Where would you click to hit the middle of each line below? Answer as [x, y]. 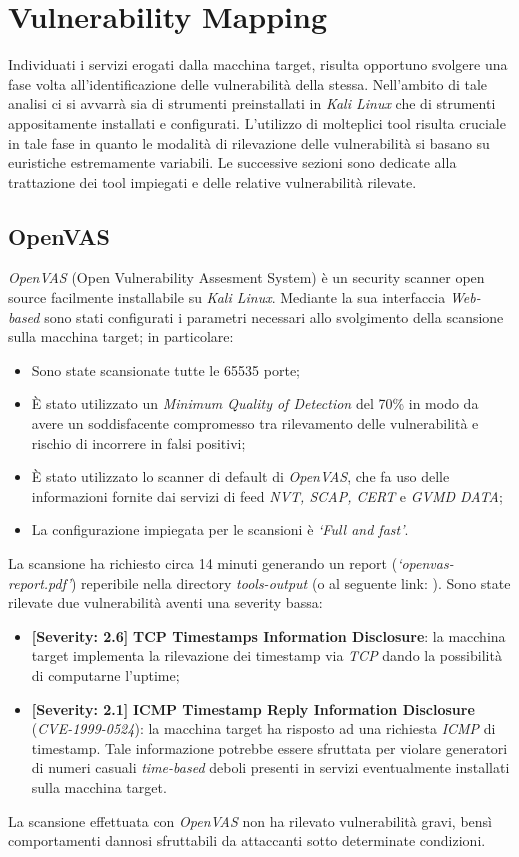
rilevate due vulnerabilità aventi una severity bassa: [165, 602]
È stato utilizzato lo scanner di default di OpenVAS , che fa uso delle [240, 476]
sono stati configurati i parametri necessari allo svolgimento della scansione [274, 316]
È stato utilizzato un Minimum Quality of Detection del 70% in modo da [255, 403]
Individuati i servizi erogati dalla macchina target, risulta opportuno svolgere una [258, 64]
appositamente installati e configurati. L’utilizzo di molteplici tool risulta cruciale [257, 122]
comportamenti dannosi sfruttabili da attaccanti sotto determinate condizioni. [247, 840]
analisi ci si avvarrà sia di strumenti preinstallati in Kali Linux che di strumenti [252, 103]
